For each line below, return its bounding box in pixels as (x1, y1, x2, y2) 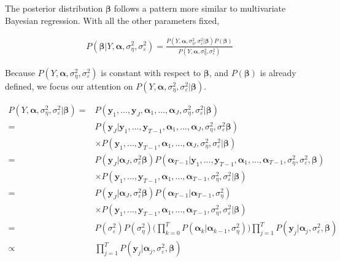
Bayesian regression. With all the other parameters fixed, (5, 13, 220, 26)
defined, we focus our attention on (5, 79, 133, 92)
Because (5, 66, 35, 79)
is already (260, 66, 296, 79)
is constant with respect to (101, 66, 201, 79)
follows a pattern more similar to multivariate (114, 2, 286, 14)
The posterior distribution (5, 2, 103, 14)
